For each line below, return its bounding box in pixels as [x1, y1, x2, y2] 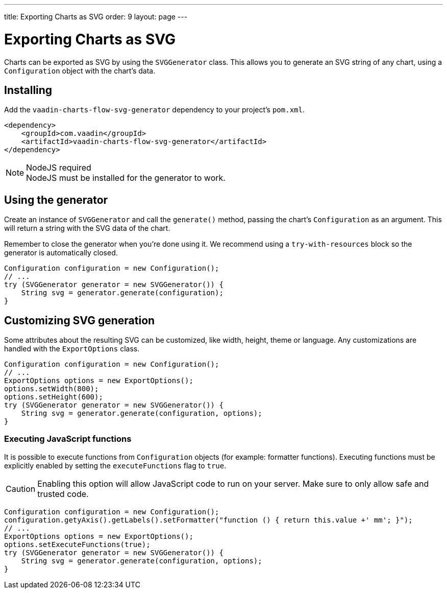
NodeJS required [26, 162, 91, 173]
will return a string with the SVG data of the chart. [4, 224, 170, 233]
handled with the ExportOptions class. [4, 344, 140, 353]
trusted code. [37, 488, 89, 499]
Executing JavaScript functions [4, 434, 132, 444]
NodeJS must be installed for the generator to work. [26, 173, 226, 183]
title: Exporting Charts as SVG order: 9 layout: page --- [4, 12, 188, 21]
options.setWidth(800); [4, 385, 99, 393]
